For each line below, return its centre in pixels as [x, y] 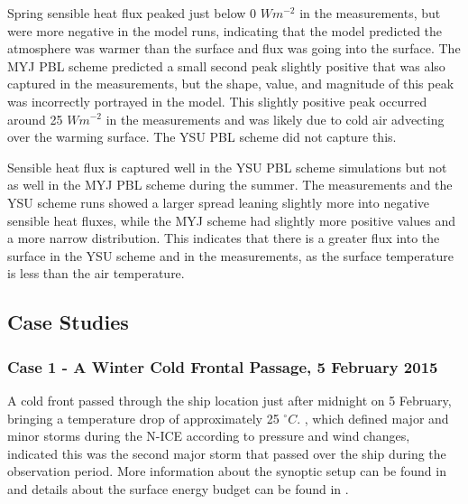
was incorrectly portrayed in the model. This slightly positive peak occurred [217, 101]
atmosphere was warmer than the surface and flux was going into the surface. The [234, 48]
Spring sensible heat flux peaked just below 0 [132, 13]
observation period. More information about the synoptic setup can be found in [227, 471]
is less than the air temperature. [96, 273]
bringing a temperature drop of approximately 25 [143, 418]
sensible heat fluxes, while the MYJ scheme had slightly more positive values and [231, 220]
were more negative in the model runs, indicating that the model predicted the [225, 30]
